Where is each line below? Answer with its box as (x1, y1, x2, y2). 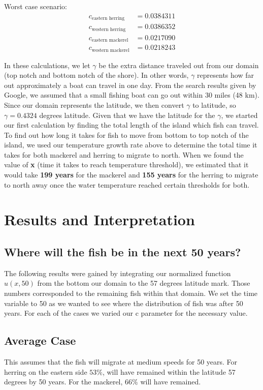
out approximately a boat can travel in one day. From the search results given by (4, 79, 256, 90)
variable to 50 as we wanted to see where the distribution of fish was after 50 (4, 297, 243, 308)
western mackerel (91, 47, 129, 53)
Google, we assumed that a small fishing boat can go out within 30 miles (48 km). (4, 89, 259, 100)
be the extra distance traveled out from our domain (98, 59, 259, 70)
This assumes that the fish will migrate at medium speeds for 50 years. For (4, 356, 238, 367)
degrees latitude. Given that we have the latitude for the (39, 109, 215, 120)
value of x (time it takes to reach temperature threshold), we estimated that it (4, 159, 249, 170)
